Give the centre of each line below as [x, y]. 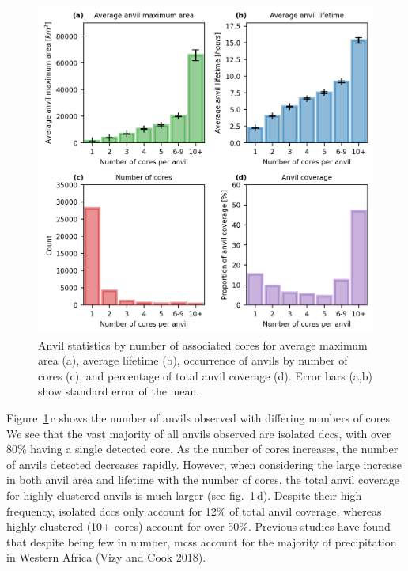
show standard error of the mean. [119, 391]
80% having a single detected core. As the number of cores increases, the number [202, 449]
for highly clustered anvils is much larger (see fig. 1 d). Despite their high [184, 495]
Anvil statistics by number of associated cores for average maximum [203, 344]
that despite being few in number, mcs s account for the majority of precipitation [202, 541]
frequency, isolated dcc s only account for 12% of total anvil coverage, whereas [194, 510]
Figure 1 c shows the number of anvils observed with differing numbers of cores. [200, 418]
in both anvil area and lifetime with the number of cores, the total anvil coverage [203, 480]
